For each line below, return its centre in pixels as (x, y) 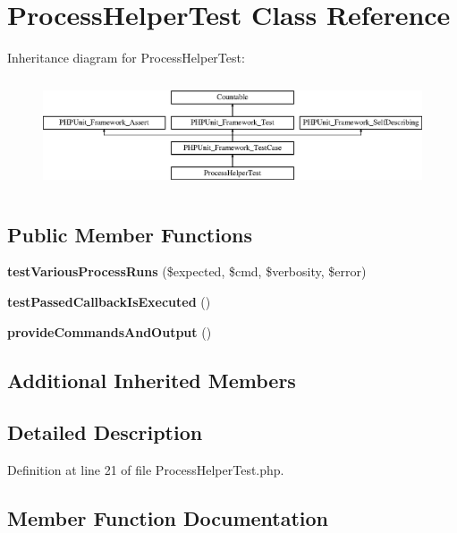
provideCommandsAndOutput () (110, 331)
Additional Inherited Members (152, 380)
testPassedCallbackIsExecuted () (109, 301)
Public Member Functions (130, 234)
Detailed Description (105, 432)
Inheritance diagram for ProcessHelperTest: (126, 58)
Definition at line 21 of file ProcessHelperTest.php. (146, 470)
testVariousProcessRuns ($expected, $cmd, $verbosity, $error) (187, 271)
